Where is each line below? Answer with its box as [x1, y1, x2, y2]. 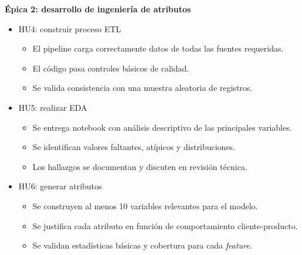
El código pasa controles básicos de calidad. [32, 62, 189, 74]
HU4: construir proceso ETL [18, 22, 121, 35]
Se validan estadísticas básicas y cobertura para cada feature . [32, 239, 252, 251]
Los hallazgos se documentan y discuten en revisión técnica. [32, 160, 247, 172]
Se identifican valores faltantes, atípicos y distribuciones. [32, 141, 236, 153]
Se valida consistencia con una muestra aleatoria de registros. [32, 81, 253, 94]
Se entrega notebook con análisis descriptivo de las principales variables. [32, 121, 292, 133]
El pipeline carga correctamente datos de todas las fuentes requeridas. [32, 42, 284, 55]
